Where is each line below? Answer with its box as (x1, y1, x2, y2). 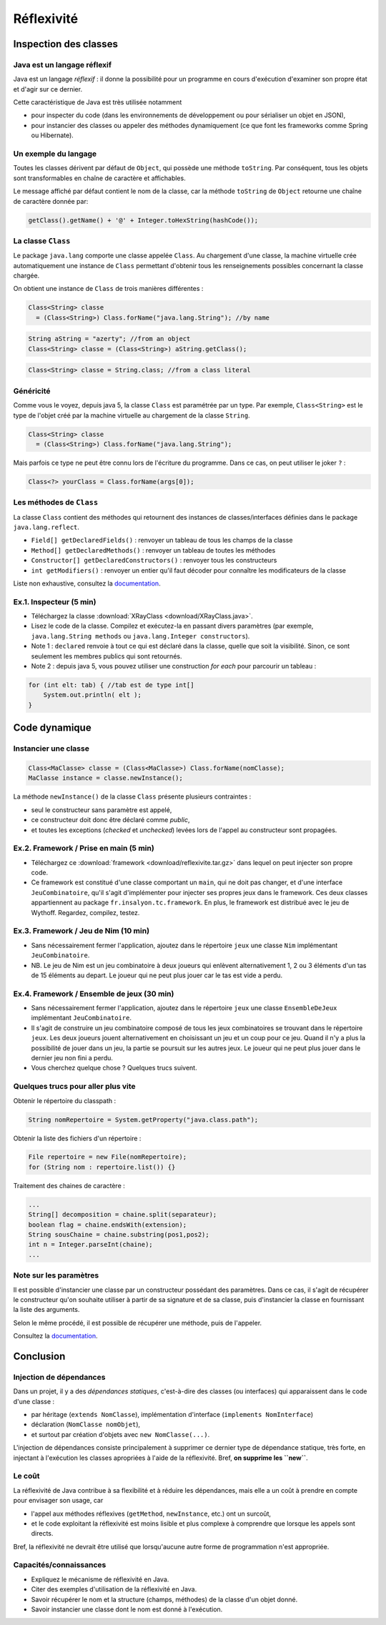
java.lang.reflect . (13, 523, 80, 531)
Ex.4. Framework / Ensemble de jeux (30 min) (13, 989, 174, 999)
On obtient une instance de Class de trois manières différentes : (13, 285, 204, 293)
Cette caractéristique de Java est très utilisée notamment (13, 98, 182, 107)
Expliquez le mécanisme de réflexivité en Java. (31, 1575, 169, 1584)
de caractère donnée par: (13, 197, 89, 205)
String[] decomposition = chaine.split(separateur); (28, 1210, 217, 1219)
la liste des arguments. (13, 1305, 80, 1314)
